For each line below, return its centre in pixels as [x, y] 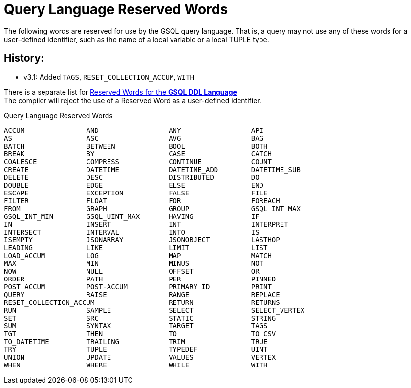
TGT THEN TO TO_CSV [140, 334]
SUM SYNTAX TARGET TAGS [136, 326]
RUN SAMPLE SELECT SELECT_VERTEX [154, 310]
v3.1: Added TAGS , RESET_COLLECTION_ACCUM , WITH [109, 77]
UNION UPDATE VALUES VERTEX [140, 357]
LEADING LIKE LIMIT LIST [136, 248]
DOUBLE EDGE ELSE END [134, 185]
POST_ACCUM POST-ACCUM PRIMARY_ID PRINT [138, 287]
